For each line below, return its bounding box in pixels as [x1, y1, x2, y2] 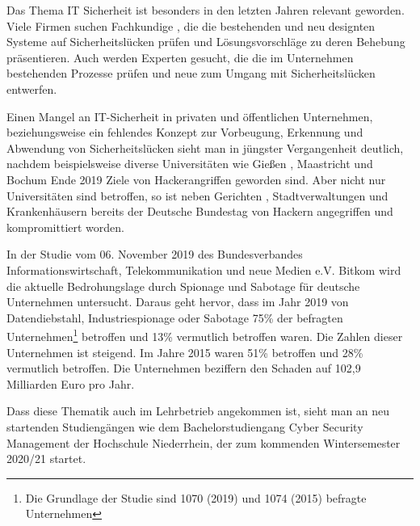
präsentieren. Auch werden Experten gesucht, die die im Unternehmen [6, 48, 354, 65]
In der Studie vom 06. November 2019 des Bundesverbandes [6, 246, 303, 263]
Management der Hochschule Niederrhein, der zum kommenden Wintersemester [6, 434, 401, 451]
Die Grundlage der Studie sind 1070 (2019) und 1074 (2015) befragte [25, 489, 367, 506]
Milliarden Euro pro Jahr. [6, 375, 135, 392]
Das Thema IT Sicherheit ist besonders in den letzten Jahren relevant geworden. [6, 2, 405, 18]
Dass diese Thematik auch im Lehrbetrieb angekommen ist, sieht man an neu [6, 402, 390, 419]
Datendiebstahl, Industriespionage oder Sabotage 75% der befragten [6, 309, 343, 326]
